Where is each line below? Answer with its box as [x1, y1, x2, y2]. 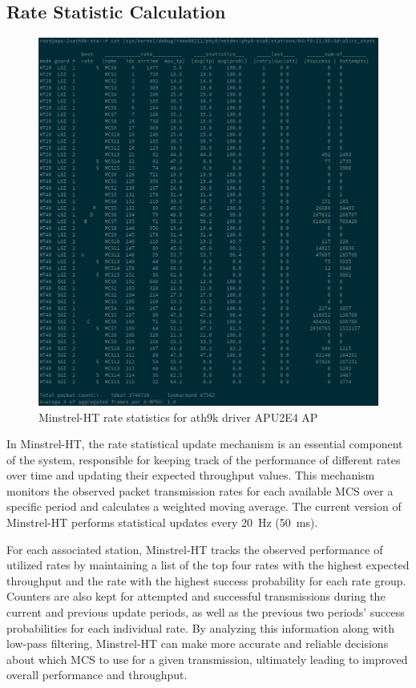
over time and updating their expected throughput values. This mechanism [6, 467, 375, 484]
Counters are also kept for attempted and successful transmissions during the [6, 588, 386, 605]
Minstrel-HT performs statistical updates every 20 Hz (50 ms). [6, 514, 318, 531]
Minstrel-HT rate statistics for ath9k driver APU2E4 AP [38, 408, 318, 425]
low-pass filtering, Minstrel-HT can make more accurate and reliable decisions [6, 635, 389, 652]
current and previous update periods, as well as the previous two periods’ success [6, 604, 405, 621]
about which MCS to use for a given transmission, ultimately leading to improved [6, 650, 408, 667]
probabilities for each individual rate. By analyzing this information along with [6, 619, 394, 636]
